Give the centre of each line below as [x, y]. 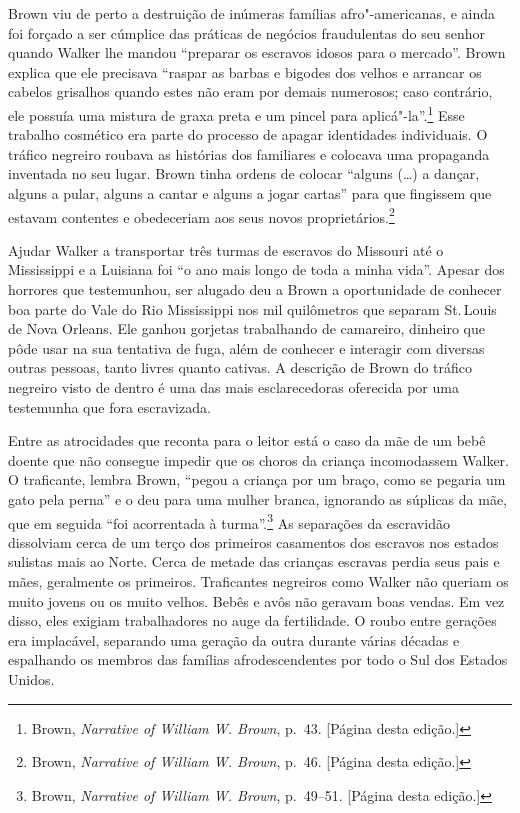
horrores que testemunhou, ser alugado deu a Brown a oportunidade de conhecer [255, 289]
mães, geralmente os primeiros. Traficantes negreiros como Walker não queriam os [258, 581]
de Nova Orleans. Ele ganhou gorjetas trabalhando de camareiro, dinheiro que [247, 328]
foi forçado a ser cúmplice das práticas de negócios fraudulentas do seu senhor [247, 32]
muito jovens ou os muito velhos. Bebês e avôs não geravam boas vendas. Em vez [256, 600]
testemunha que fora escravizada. [109, 406]
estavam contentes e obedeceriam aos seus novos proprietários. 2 [201, 215]
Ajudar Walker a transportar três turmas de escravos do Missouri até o [226, 249]
